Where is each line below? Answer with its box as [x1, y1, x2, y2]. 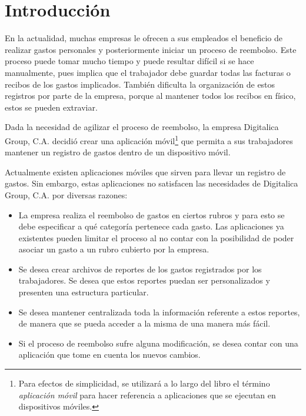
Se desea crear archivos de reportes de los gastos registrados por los [18, 262, 262, 275]
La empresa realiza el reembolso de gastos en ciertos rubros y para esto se [18, 208, 285, 221]
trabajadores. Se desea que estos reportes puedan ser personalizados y [18, 274, 270, 287]
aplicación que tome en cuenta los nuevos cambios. [18, 348, 201, 361]
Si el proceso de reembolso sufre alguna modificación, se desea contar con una [18, 337, 298, 349]
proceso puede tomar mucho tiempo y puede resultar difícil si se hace [5, 55, 254, 67]
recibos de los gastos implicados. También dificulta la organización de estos [5, 78, 275, 90]
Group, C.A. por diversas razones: [5, 188, 128, 201]
